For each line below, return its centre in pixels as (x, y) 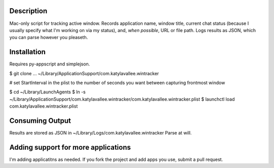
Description (28, 11)
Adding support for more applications (70, 147)
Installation (27, 52)
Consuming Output (40, 121)
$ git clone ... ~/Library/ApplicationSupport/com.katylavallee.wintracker (84, 73)
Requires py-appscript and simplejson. (50, 64)
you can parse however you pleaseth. (49, 38)
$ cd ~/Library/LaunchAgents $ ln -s (47, 92)
